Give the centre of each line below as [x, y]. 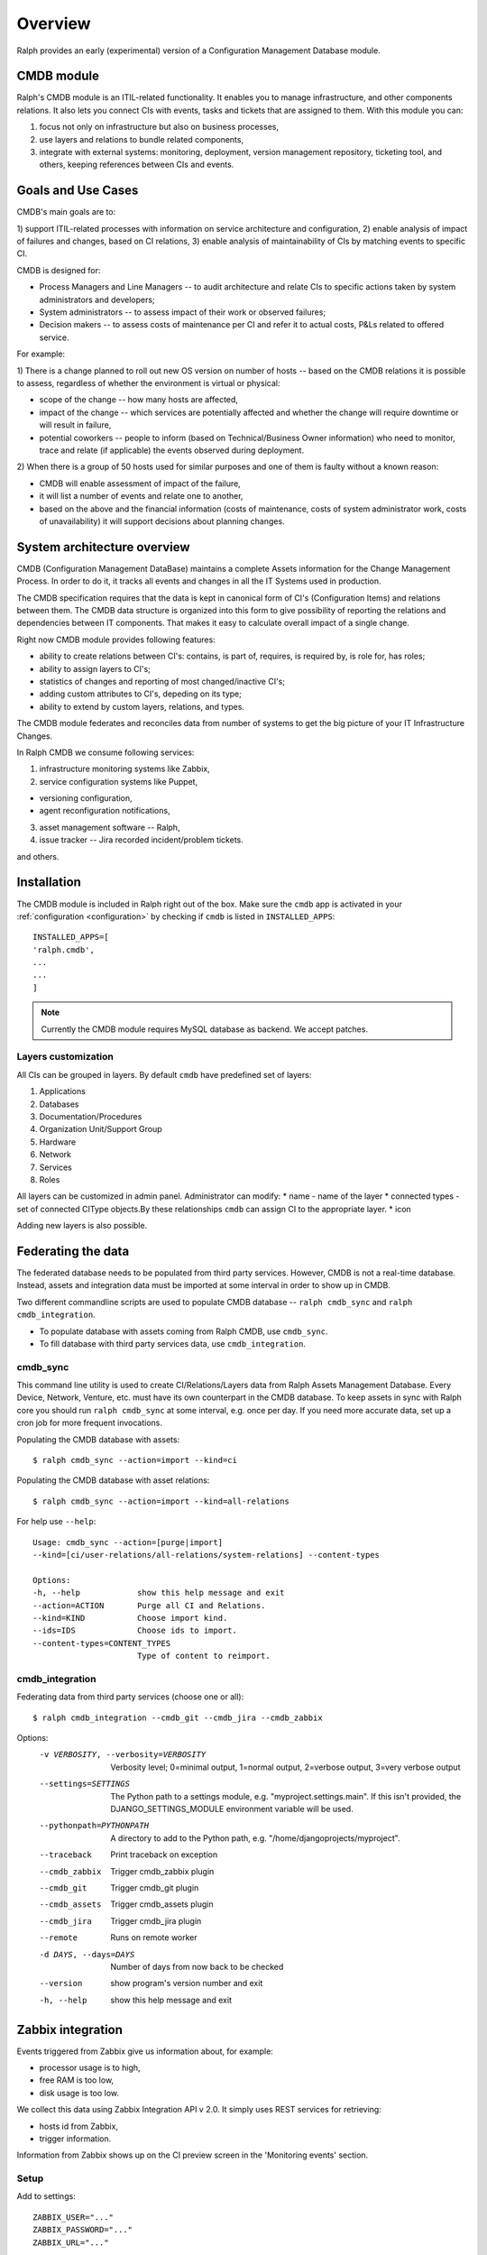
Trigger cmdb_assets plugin [162, 1904]
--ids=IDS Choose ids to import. [135, 1631]
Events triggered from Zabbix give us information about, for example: [145, 2051]
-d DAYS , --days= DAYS [87, 1954]
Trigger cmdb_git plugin [155, 1887]
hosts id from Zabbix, [79, 2126]
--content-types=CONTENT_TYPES [102, 1643]
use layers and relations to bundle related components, [141, 139]
